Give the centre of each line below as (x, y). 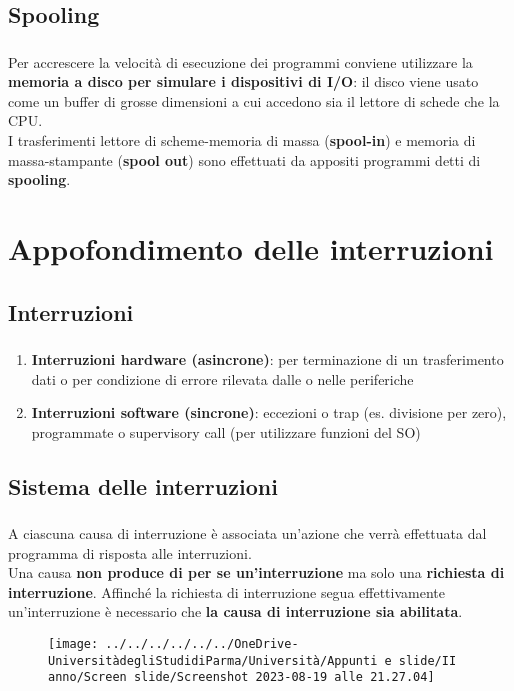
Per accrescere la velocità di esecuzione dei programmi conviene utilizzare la (240, 61)
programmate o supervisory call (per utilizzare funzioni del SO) (226, 431)
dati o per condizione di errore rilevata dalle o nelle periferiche (222, 378)
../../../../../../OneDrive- (202, 643)
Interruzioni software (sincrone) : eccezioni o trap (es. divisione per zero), (269, 412)
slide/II (427, 660)
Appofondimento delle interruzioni (251, 248)
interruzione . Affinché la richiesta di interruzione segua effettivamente (226, 591)
